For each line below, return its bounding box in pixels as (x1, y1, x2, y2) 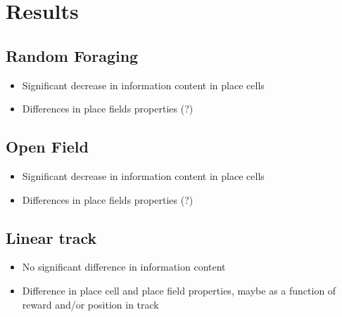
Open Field (6, 136, 89, 157)
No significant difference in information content (22, 259, 226, 274)
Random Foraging (6, 44, 139, 66)
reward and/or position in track (22, 297, 159, 311)
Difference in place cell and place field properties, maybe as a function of (22, 283, 336, 297)
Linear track (6, 226, 97, 248)
